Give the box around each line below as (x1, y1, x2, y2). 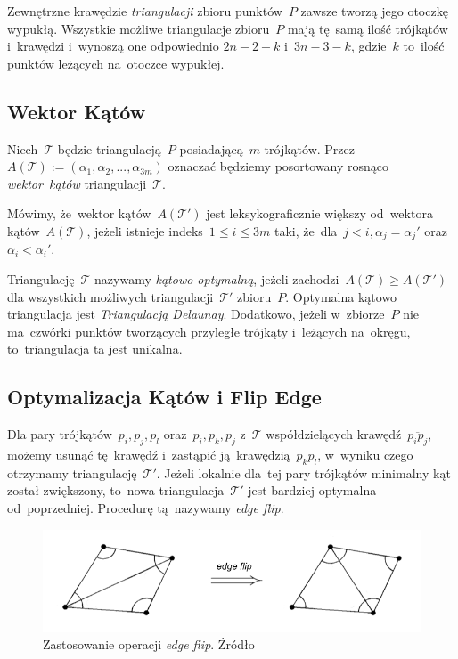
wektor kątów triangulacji (7, 174, 147, 192)
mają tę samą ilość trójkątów (287, 19, 448, 37)
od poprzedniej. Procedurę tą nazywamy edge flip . (7, 498, 284, 517)
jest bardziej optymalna (248, 481, 377, 500)
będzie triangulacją (57, 139, 161, 158)
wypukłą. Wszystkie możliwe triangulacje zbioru (7, 19, 270, 37)
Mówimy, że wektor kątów (7, 204, 151, 223)
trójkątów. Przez (264, 139, 355, 158)
